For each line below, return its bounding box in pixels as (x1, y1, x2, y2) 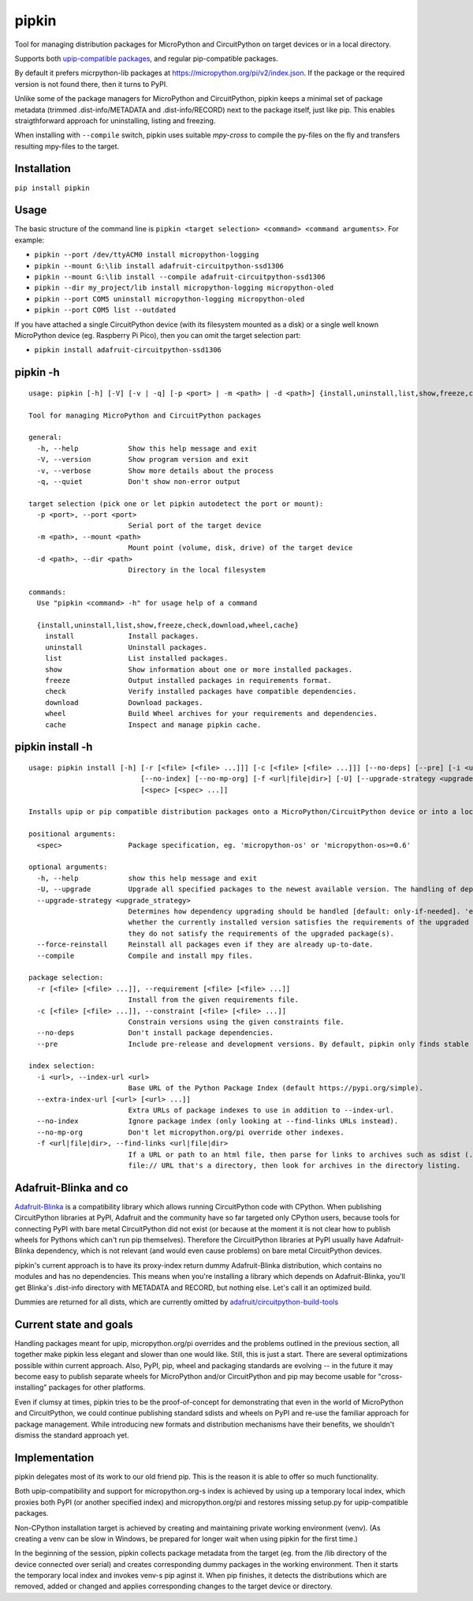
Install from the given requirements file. (128, 995, 299, 1004)
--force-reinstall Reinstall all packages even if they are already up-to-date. (36, 940, 374, 949)
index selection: (28, 1062, 95, 1070)
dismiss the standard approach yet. (14, 1430, 129, 1440)
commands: (28, 587, 66, 596)
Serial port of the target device (128, 521, 262, 531)
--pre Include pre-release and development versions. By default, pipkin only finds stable (36, 1039, 469, 1048)
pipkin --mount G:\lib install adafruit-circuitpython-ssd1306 (34, 261, 284, 270)
